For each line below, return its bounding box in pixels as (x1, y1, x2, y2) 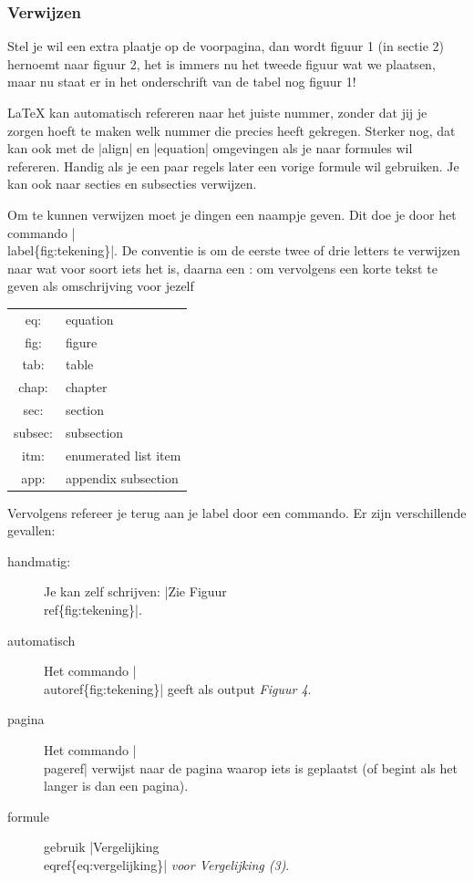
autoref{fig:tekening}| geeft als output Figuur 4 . (44, 679, 312, 698)
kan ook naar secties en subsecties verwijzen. (7, 174, 257, 193)
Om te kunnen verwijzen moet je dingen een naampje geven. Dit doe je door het (7, 204, 457, 223)
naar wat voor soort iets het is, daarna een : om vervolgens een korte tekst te (7, 258, 438, 277)
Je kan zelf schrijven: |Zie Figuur (44, 582, 227, 601)
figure (65, 332, 98, 351)
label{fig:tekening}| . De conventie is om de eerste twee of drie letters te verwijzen (7, 241, 460, 260)
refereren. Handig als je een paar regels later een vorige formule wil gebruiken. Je (7, 156, 459, 175)
